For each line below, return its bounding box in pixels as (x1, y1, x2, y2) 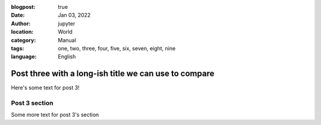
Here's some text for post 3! (11, 84, 80, 91)
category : (11, 36, 36, 44)
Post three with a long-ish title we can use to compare (11, 69, 215, 79)
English (58, 53, 76, 60)
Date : (11, 12, 25, 19)
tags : (11, 44, 24, 52)
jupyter (58, 20, 75, 27)
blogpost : (11, 4, 36, 10)
